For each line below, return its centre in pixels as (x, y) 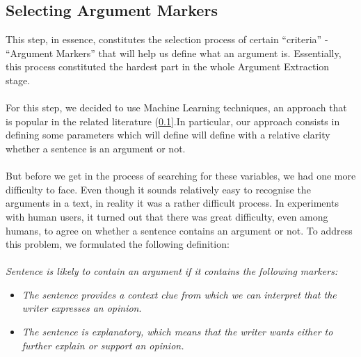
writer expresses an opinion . (82, 308)
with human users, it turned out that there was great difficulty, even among (167, 216)
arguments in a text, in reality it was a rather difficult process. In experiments (172, 203)
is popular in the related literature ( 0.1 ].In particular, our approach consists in (173, 121)
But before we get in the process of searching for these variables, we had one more (181, 176)
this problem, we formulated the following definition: (118, 244)
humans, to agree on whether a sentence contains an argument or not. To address (179, 230)
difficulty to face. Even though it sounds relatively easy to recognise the (158, 189)
